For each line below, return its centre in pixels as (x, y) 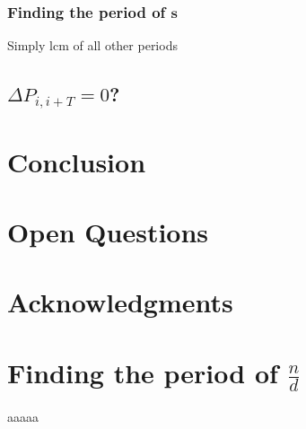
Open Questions (108, 231)
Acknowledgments (120, 302)
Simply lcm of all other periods (92, 45)
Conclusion (77, 161)
